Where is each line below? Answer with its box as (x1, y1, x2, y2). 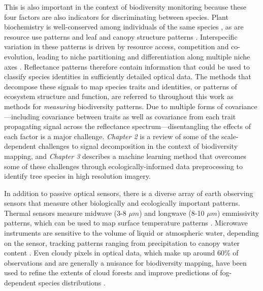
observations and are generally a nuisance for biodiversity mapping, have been (4, 257, 247, 268)
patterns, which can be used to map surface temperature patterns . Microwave (4, 217, 248, 228)
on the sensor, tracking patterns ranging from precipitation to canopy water (4, 237, 240, 248)
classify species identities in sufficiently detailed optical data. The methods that (4, 71, 252, 82)
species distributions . (38, 277, 106, 288)
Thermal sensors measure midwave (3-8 (4, 207, 126, 218)
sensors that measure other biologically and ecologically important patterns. (4, 198, 240, 208)
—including (4, 111, 40, 121)
